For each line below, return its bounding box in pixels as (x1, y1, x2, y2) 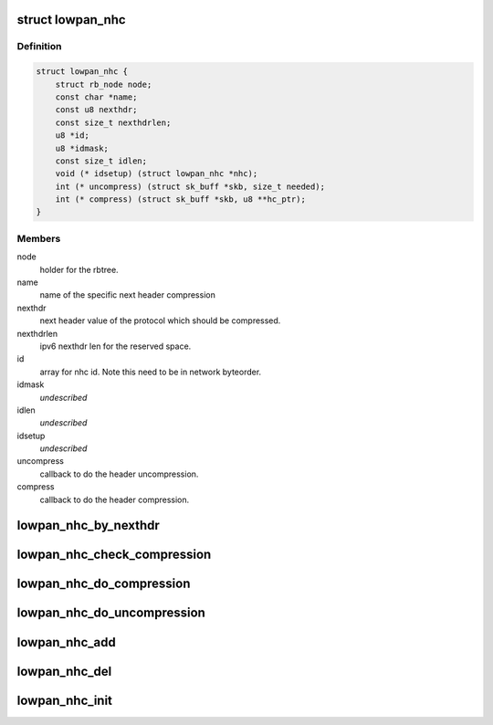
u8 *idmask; (55, 142, 110, 153)
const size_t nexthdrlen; (55, 117, 172, 128)
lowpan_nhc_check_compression (16, 547, 212, 562)
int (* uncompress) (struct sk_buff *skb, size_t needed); (55, 181, 326, 192)
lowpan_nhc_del (16, 663, 112, 679)
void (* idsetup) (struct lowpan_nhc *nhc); (55, 169, 258, 179)
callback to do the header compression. (39, 494, 190, 505)
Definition (16, 40, 62, 53)
